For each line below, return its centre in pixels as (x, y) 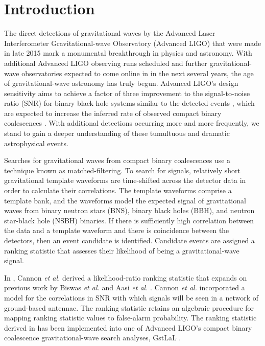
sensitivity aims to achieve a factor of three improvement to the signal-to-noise (127, 93)
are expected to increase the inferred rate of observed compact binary (113, 113)
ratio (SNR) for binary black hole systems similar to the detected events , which (129, 103)
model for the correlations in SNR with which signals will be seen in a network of (131, 297)
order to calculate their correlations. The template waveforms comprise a (118, 190)
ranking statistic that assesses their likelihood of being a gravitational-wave (122, 250)
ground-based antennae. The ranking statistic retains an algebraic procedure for (129, 307)
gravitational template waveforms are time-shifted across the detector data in (125, 180)
